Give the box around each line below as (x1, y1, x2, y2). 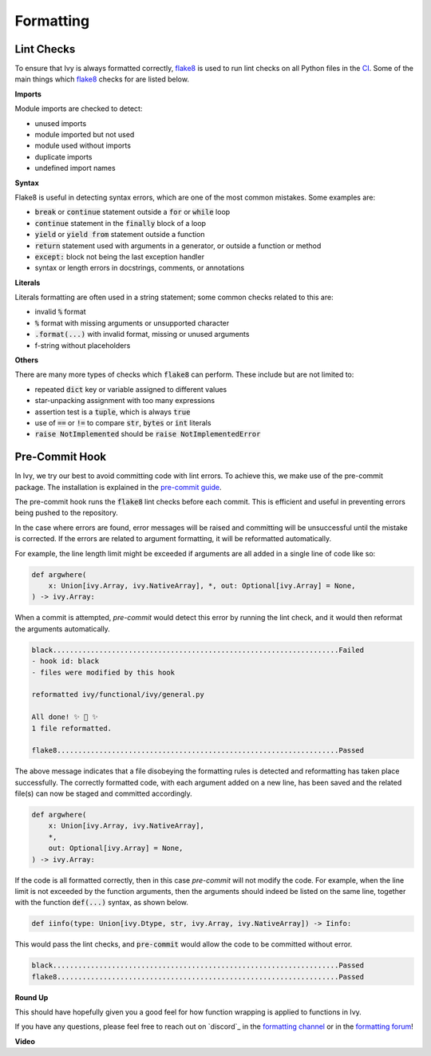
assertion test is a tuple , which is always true (34, 407, 191, 417)
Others (14, 355, 39, 365)
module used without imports (34, 140, 132, 151)
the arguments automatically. (14, 623, 111, 634)
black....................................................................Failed (31, 645, 365, 655)
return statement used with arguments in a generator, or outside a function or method (34, 240, 322, 251)
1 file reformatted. (31, 723, 112, 733)
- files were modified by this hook (31, 667, 176, 677)
